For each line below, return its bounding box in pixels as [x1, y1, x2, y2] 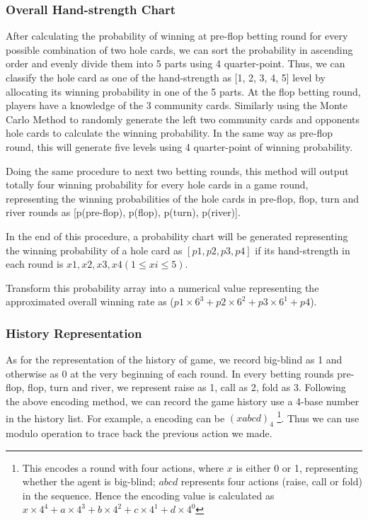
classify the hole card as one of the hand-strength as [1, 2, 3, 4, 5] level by [6, 70, 326, 84]
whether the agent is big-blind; [22, 474, 156, 489]
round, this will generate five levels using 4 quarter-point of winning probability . [6, 139, 353, 154]
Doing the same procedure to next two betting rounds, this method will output [6, 163, 349, 178]
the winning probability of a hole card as [6, 242, 183, 257]
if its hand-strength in [255, 242, 350, 257]
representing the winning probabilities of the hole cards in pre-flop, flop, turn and [6, 191, 360, 205]
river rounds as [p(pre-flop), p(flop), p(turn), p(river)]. [6, 205, 241, 220]
